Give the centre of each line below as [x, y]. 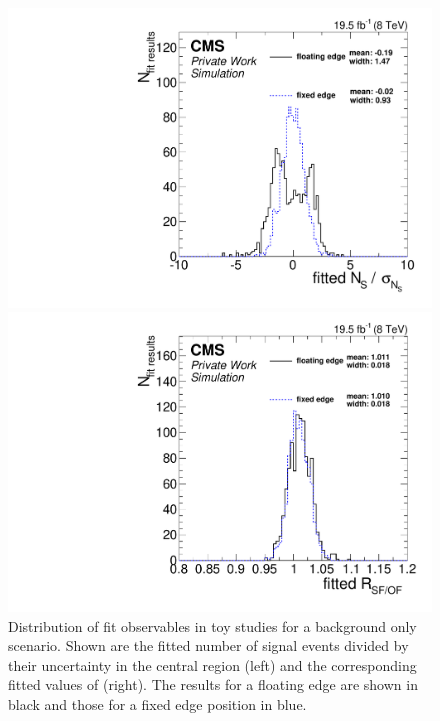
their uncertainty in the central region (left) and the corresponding [212, 664]
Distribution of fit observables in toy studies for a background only [212, 625]
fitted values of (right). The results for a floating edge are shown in [213, 684]
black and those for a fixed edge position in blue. [157, 703]
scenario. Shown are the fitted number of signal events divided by [208, 645]
